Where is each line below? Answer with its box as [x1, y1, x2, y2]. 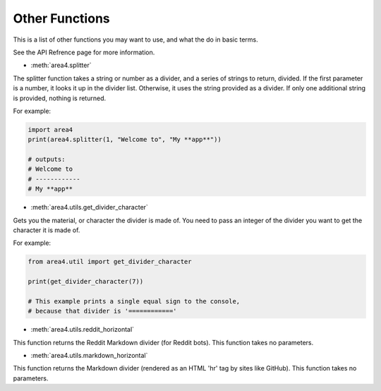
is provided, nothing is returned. [13, 94, 106, 102]
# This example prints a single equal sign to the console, [28, 297, 241, 305]
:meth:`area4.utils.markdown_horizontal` [30, 351, 148, 360]
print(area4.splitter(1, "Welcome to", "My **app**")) [28, 136, 222, 144]
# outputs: [28, 155, 66, 164]
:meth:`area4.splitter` [30, 61, 92, 70]
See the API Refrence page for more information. [13, 48, 155, 56]
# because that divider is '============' [28, 307, 177, 315]
